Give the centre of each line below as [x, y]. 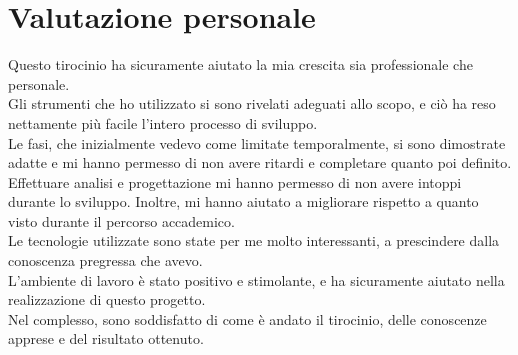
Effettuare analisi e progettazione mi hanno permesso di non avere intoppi [235, 181]
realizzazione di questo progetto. [107, 299]
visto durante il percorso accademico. [121, 220]
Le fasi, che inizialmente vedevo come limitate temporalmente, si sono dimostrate [257, 142]
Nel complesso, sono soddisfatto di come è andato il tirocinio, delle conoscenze [247, 318]
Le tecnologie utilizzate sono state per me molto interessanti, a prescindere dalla [254, 240]
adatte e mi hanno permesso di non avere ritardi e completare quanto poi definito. [260, 162]
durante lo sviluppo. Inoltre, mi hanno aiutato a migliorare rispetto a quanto [243, 201]
